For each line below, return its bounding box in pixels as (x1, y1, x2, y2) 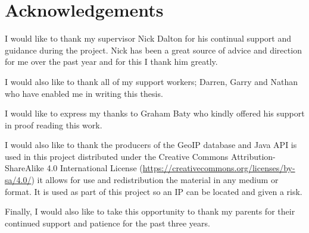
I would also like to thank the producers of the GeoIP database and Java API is (5, 138, 297, 151)
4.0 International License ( (46, 162, 143, 174)
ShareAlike (5, 162, 44, 174)
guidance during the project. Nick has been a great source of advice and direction (5, 43, 302, 56)
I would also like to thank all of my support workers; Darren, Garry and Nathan (5, 75, 298, 87)
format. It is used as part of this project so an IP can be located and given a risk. (5, 185, 302, 197)
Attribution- (231, 150, 276, 162)
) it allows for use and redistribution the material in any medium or (31, 174, 279, 186)
